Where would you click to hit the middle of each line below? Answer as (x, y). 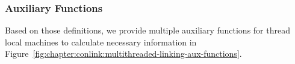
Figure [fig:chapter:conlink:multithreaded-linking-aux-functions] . (123, 54)
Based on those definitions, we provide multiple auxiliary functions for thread (147, 30)
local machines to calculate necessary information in (101, 42)
